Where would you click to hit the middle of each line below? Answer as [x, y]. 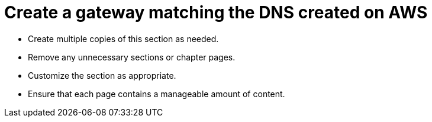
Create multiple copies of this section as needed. [123, 38]
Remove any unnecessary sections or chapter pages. [132, 57]
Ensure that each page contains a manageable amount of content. [157, 94]
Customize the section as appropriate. [102, 75]
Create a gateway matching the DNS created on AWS [216, 12]
